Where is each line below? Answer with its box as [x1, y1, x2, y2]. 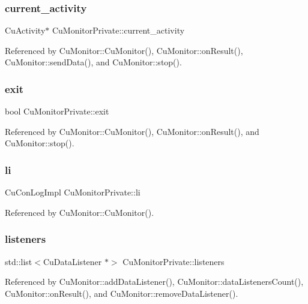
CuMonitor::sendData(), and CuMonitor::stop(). [5, 56, 182, 68]
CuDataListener [43, 255, 102, 267]
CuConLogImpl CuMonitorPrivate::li [5, 186, 140, 198]
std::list [5, 255, 32, 267]
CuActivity [5, 24, 46, 37]
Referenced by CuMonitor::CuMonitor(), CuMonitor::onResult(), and [5, 125, 259, 137]
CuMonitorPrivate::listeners [122, 255, 225, 267]
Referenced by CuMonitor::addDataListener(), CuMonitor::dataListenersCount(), [5, 275, 304, 288]
